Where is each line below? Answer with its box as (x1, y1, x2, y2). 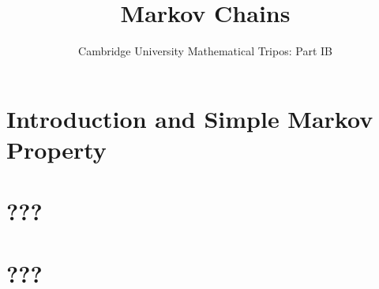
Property (6, 133, 107, 165)
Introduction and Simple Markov (6, 102, 373, 134)
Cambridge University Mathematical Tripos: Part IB (78, 43, 332, 59)
